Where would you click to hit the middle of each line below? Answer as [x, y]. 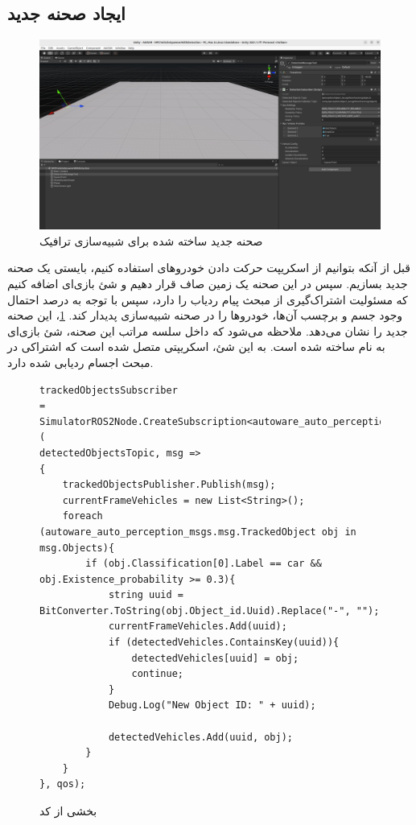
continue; [157, 674]
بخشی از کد [68, 811]
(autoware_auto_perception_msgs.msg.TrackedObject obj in [198, 532]
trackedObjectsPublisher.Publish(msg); [169, 485]
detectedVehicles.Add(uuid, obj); [200, 737]
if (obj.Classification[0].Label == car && [204, 564]
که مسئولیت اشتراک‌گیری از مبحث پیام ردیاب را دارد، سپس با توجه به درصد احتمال [208, 299]
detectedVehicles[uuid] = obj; [215, 658]
